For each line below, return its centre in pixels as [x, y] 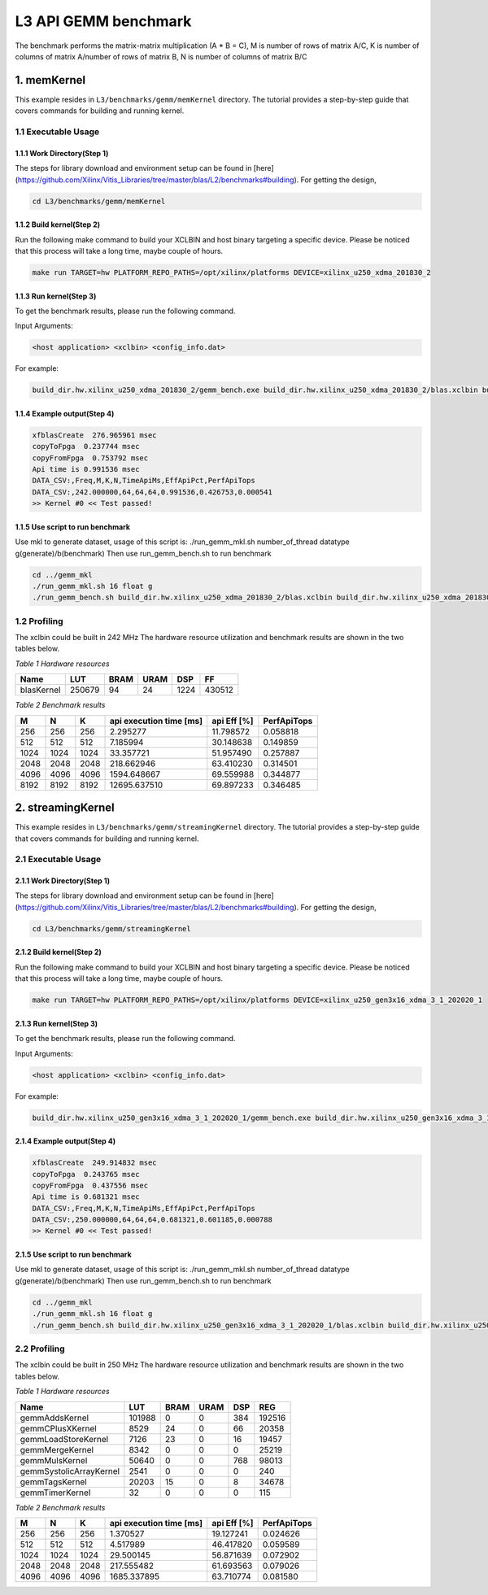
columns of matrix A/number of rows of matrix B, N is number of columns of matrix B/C [161, 56]
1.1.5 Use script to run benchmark [72, 527]
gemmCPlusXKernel [58, 1428]
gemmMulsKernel [54, 1460]
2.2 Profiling [40, 1349]
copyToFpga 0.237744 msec [86, 447]
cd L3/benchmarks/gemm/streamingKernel [111, 928]
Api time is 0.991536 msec [86, 469]
